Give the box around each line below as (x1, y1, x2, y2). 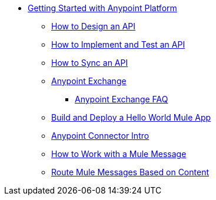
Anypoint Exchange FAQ (75, 94, 168, 104)
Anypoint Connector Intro (51, 131, 149, 141)
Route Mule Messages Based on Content (51, 167, 209, 177)
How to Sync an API (51, 58, 128, 68)
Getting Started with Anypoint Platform (28, 3, 177, 13)
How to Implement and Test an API (51, 39, 185, 49)
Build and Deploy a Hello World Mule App (51, 112, 211, 122)
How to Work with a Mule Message (51, 149, 187, 159)
